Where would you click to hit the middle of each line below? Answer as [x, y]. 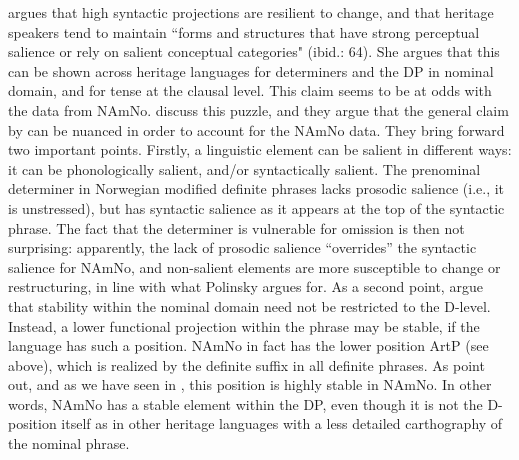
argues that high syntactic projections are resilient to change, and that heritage [251, 12]
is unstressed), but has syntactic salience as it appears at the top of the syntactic [256, 207]
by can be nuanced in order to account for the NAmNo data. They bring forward [256, 129]
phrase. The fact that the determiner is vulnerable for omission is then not [236, 227]
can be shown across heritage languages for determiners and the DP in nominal [251, 70]
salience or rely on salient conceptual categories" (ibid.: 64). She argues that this [254, 51]
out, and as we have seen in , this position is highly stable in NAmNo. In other [250, 384]
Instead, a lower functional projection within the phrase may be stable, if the [244, 325]
